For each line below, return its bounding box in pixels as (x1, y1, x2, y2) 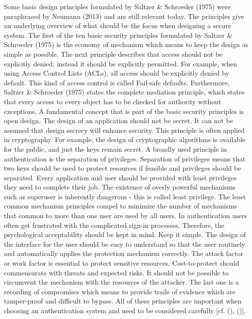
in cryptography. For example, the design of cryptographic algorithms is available (4, 134, 246, 144)
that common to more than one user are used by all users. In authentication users (4, 210, 247, 221)
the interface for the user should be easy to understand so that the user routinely (4, 239, 245, 249)
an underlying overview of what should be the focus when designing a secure (4, 20, 232, 31)
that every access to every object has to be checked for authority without (4, 96, 221, 106)
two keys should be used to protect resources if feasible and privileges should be (4, 163, 241, 173)
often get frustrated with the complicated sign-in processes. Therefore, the (4, 220, 225, 230)
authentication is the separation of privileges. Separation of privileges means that (4, 153, 246, 163)
